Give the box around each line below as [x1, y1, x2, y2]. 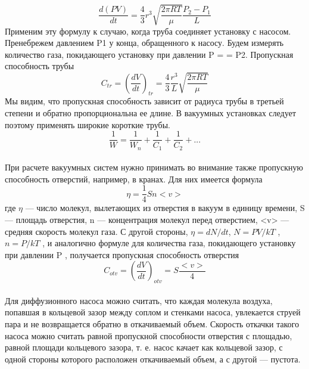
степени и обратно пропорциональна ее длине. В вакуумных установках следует [5, 106, 296, 119]
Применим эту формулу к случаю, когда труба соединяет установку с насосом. [5, 24, 291, 37]
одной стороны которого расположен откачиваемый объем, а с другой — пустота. [5, 352, 301, 365]
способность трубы [5, 60, 74, 72]
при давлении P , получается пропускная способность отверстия [5, 248, 239, 261]
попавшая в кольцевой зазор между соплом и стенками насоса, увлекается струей [5, 306, 301, 318]
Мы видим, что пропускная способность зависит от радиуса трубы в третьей [5, 95, 284, 107]
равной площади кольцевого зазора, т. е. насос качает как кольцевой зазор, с [5, 341, 283, 354]
